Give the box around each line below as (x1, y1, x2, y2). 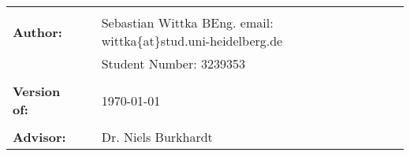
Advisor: (13, 128, 66, 146)
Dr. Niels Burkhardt (101, 128, 213, 146)
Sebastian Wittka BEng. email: (101, 13, 274, 32)
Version (13, 82, 61, 100)
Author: (13, 22, 62, 41)
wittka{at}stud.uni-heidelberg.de (101, 32, 283, 50)
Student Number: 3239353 (101, 54, 245, 72)
